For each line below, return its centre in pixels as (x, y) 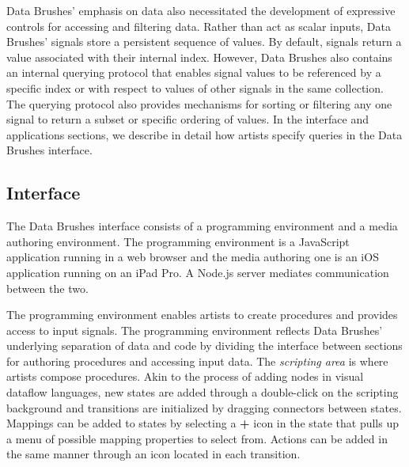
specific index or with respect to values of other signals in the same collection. (195, 87)
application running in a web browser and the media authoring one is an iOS (193, 257)
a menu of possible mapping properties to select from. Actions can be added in (197, 438)
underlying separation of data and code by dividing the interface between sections (204, 346)
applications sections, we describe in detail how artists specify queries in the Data (204, 134)
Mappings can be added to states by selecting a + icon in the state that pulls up (203, 423)
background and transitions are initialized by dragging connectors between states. (204, 407)
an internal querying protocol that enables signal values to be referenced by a (194, 72)
